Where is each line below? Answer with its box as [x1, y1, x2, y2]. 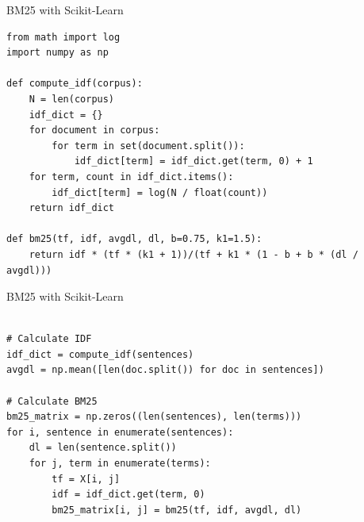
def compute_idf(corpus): [6, 78, 143, 90]
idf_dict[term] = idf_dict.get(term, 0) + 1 [74, 155, 313, 167]
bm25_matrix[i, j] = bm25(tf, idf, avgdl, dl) [52, 504, 302, 516]
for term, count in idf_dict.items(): [29, 171, 234, 182]
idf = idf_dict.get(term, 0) [52, 489, 205, 501]
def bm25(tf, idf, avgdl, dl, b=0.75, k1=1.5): [6, 233, 262, 245]
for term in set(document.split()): [52, 140, 245, 152]
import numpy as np [6, 47, 109, 59]
